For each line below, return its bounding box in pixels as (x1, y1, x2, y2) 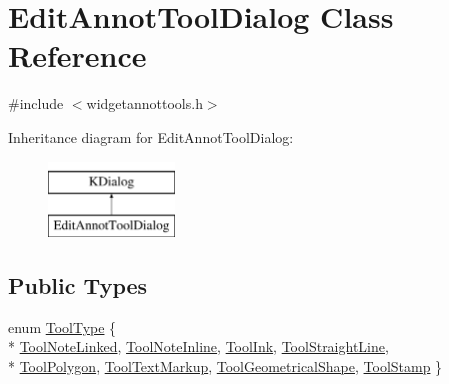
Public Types (8, 270, 148, 301)
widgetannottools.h (86, 93, 203, 114)
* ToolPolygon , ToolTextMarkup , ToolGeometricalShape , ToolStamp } (8, 356, 443, 377)
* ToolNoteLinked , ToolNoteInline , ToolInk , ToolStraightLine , (8, 336, 389, 357)
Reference (8, 35, 147, 76)
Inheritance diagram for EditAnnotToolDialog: (8, 126, 294, 147)
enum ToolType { (8, 316, 117, 337)
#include (8, 93, 64, 114)
